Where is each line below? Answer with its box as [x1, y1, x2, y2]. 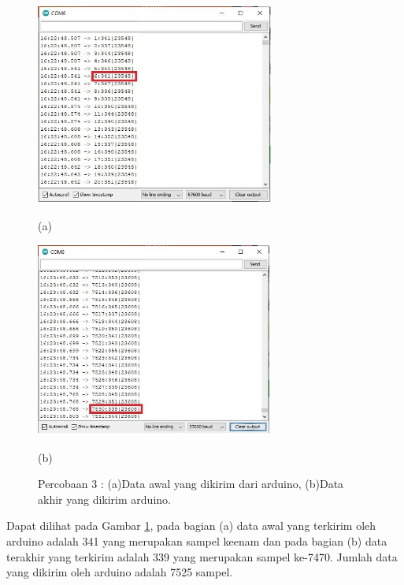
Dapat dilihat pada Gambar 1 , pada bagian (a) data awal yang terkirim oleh [6, 517, 376, 534]
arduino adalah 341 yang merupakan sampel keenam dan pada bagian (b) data [6, 532, 387, 549]
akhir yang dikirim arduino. [38, 490, 171, 507]
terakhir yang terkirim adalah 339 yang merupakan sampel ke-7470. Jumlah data [6, 548, 398, 565]
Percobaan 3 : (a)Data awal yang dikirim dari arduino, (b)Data [38, 475, 344, 492]
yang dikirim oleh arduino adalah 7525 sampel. [6, 564, 233, 580]
